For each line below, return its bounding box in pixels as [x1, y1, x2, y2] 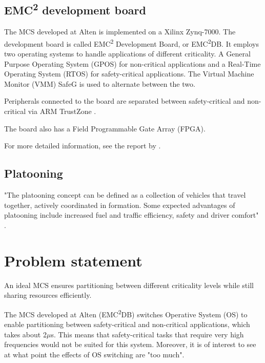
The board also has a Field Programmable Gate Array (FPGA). [4, 123, 206, 133]
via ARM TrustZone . [28, 106, 96, 117]
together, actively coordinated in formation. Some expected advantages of [4, 199, 235, 210]
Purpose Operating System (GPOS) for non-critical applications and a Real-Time [4, 58, 261, 69]
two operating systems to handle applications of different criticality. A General [4, 48, 251, 59]
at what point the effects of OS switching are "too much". [4, 349, 185, 359]
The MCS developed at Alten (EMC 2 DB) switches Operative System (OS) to [4, 307, 248, 319]
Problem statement [4, 250, 142, 271]
